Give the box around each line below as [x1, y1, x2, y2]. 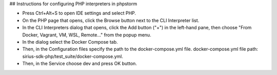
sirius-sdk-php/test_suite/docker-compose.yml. [22, 53, 123, 59]
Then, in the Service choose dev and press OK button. [22, 61, 137, 67]
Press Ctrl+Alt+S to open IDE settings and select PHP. [22, 10, 136, 16]
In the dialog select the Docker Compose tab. [22, 39, 118, 45]
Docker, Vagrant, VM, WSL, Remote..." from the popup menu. [22, 31, 151, 38]
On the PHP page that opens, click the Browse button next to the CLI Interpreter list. [22, 17, 200, 23]
